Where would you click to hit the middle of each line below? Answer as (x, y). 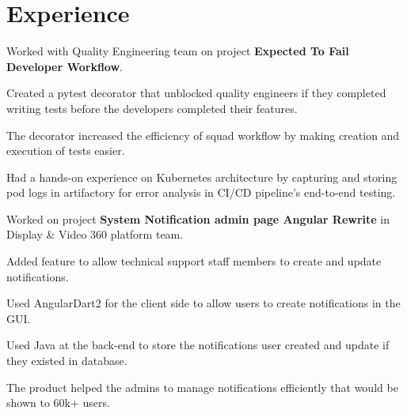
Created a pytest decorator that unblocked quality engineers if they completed (196, 93)
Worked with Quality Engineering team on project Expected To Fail (178, 51)
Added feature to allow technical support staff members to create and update (194, 261)
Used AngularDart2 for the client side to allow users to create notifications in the (203, 303)
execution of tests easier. (66, 151)
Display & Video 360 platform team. (95, 234)
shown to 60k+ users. (58, 403)
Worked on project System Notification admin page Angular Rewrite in (198, 218)
